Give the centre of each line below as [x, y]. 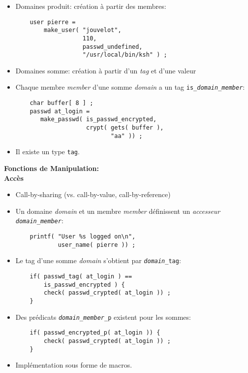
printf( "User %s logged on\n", [83, 237]
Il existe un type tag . [47, 152]
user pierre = [53, 22]
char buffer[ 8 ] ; [62, 103]
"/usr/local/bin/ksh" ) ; [125, 55]
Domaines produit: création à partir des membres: [91, 6]
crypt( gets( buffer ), [125, 128]
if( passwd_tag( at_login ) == [81, 277]
